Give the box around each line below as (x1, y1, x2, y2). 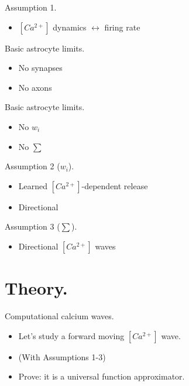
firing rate (104, 21, 140, 33)
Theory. (5, 276, 68, 300)
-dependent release (81, 179, 148, 192)
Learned (18, 179, 48, 192)
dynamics (53, 21, 87, 33)
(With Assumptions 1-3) (18, 350, 106, 363)
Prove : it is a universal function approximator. (18, 370, 185, 382)
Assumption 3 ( (5, 220, 60, 233)
